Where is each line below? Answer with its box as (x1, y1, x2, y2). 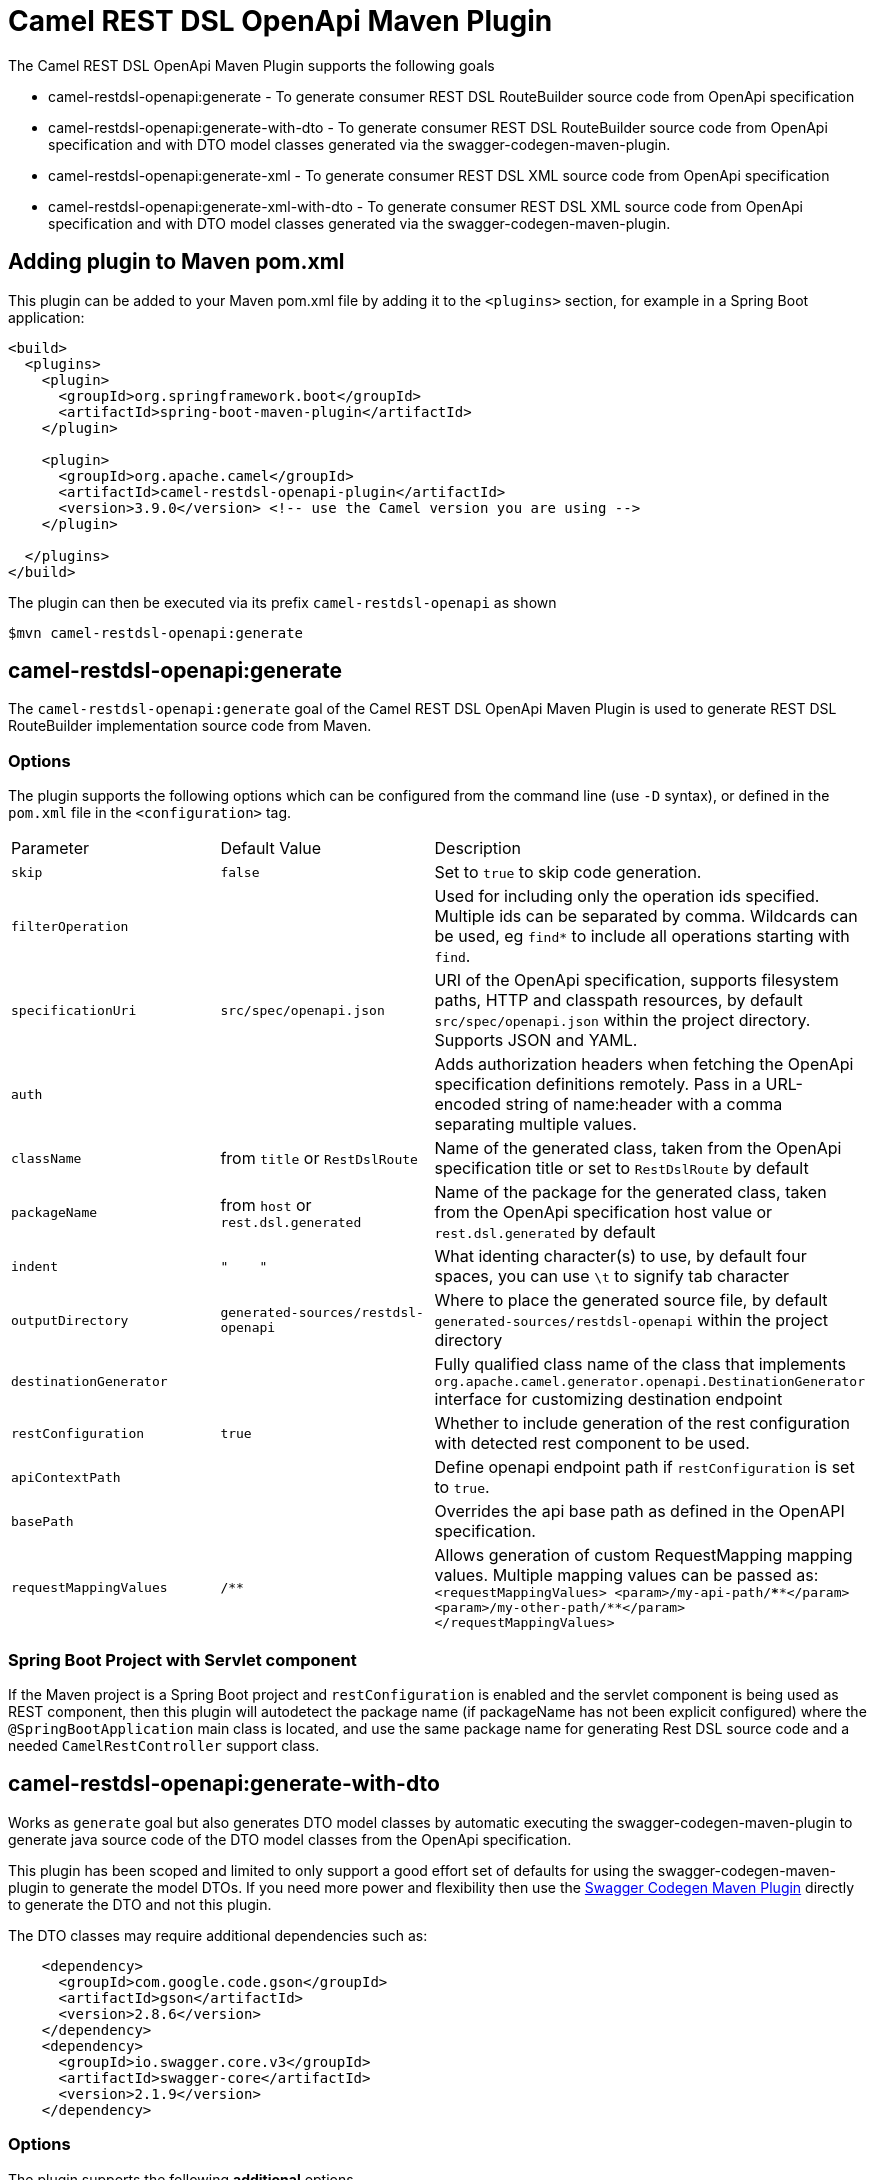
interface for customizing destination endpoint (434, 1389, 783, 1410)
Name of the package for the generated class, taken (434, 1182, 827, 1203)
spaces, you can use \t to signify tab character (434, 1266, 790, 1287)
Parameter (11, 838, 89, 859)
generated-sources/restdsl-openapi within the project (434, 1310, 829, 1331)
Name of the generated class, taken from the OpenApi (434, 1138, 842, 1159)
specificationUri (11, 1002, 137, 1018)
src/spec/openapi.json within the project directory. (434, 1010, 811, 1031)
